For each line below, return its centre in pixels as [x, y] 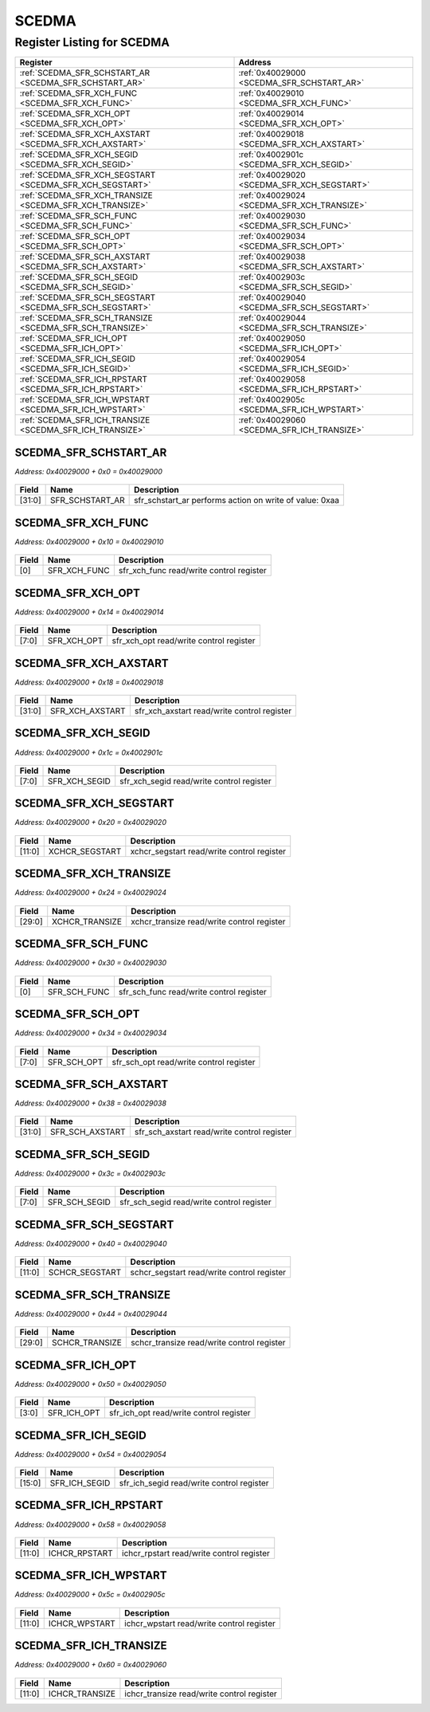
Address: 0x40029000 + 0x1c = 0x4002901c [89, 752]
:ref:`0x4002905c [272, 400]
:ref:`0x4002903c [272, 277]
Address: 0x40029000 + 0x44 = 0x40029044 [91, 1313]
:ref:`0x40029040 [272, 297]
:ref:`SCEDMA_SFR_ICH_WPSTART [85, 400]
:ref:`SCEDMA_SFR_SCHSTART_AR [85, 73]
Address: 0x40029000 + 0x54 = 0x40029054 [91, 1454]
